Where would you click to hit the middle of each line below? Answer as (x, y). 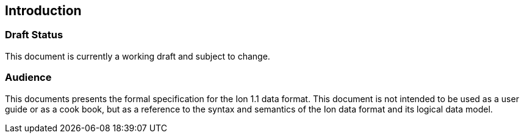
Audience (28, 78)
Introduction (43, 11)
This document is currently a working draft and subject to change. (138, 56)
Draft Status (34, 35)
